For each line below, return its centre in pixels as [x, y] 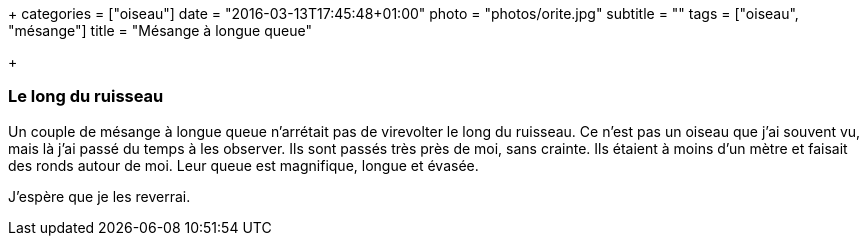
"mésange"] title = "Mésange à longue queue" [160, 30]
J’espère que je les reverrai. [99, 196]
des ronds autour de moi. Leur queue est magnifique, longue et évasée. [243, 165]
